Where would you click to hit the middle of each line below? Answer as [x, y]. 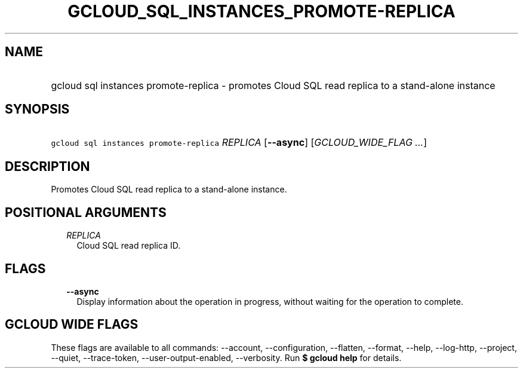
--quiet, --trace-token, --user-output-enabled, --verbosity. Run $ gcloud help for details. [226, 357]
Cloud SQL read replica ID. [129, 246]
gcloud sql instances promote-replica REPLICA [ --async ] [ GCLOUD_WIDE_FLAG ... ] [239, 143]
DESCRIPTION [47, 166]
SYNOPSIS [37, 109]
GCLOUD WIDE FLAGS [72, 325]
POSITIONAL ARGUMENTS [86, 212]
